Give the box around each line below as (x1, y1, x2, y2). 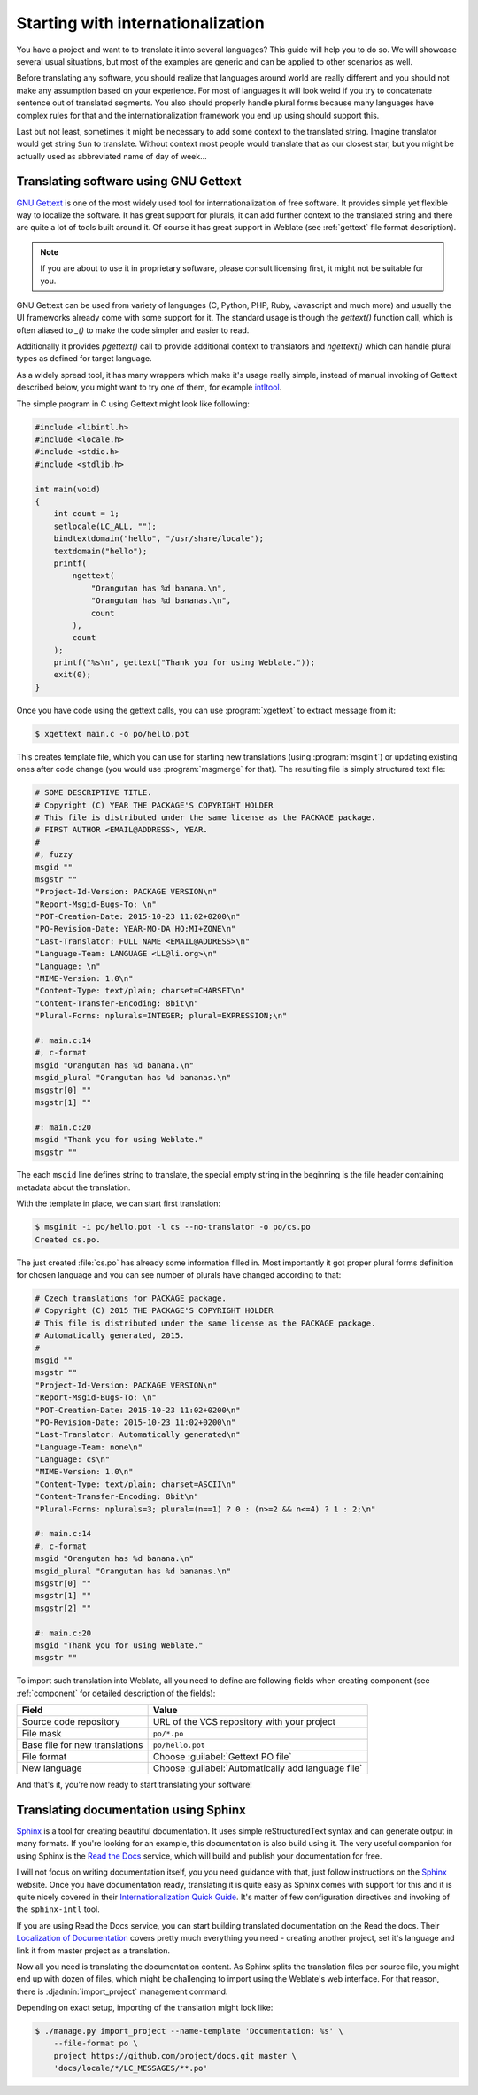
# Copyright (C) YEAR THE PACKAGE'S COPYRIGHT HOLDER (35, 800, 274, 810)
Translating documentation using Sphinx (16, 1802, 247, 1817)
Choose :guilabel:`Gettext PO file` (152, 1751, 292, 1763)
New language (21, 1762, 83, 1774)
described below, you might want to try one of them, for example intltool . (16, 382, 282, 393)
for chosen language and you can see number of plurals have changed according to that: (16, 1270, 342, 1280)
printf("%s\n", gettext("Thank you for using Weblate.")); (53, 658, 316, 668)
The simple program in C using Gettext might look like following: (16, 398, 250, 409)
